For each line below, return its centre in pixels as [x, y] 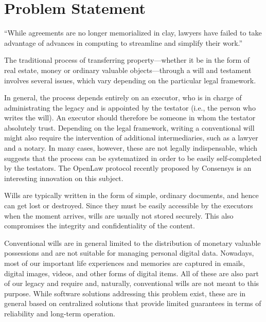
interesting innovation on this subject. [64, 178]
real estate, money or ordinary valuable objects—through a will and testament [128, 70]
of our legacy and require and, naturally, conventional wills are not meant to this [132, 283]
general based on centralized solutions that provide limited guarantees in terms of [133, 303]
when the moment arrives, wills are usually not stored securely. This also [119, 215]
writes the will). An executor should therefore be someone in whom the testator [130, 118]
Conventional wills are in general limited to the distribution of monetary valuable [132, 243]
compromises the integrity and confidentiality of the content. [100, 226]
